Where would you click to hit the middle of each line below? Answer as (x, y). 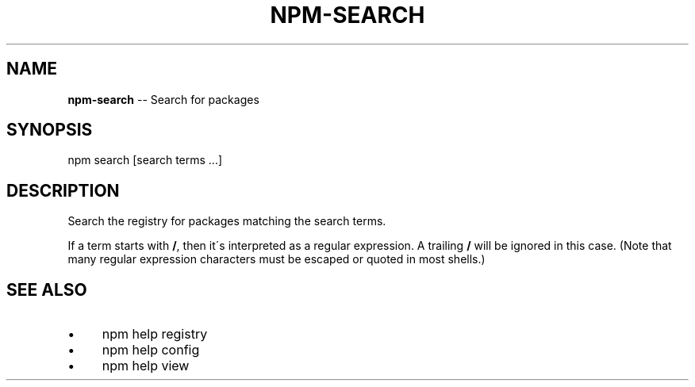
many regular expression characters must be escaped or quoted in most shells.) (276, 259)
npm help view (146, 366)
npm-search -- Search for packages (163, 99)
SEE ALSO (47, 289)
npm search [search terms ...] (145, 160)
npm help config (151, 350)
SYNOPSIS (50, 130)
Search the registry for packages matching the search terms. (227, 221)
